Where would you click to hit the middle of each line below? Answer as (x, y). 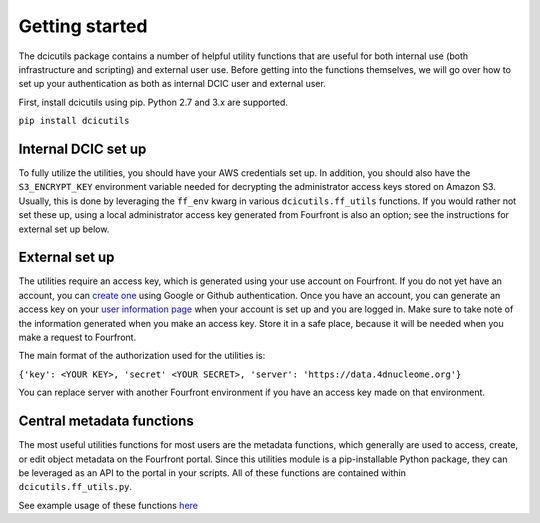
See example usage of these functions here (108, 505)
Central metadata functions (106, 421)
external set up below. (64, 229)
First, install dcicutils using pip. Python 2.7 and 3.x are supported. (153, 102)
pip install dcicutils (74, 121)
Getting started (83, 26)
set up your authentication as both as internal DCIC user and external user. (172, 84)
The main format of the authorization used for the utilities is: (142, 356)
